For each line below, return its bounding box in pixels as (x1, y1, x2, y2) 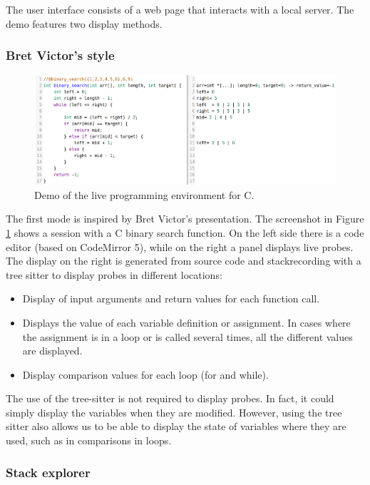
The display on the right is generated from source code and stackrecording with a (6, 253, 361, 268)
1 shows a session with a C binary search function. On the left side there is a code (6, 225, 364, 240)
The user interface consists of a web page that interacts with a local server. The (6, 2, 354, 16)
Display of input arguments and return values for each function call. (22, 291, 320, 306)
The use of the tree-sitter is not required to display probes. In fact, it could (6, 391, 334, 406)
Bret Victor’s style (6, 46, 115, 64)
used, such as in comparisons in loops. (6, 433, 172, 448)
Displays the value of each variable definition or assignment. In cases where (22, 315, 351, 330)
